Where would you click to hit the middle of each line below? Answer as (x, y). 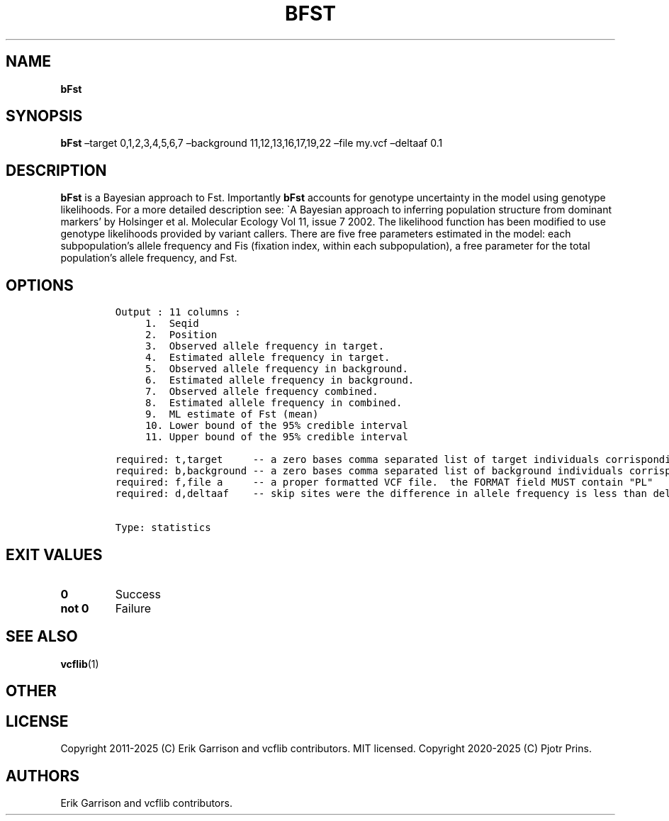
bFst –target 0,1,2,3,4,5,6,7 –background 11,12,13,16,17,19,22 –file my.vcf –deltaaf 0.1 (252, 143)
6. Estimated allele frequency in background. (280, 380)
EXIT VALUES (54, 554)
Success (138, 594)
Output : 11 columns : (178, 312)
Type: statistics (163, 528)
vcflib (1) (80, 664)
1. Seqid (172, 324)
